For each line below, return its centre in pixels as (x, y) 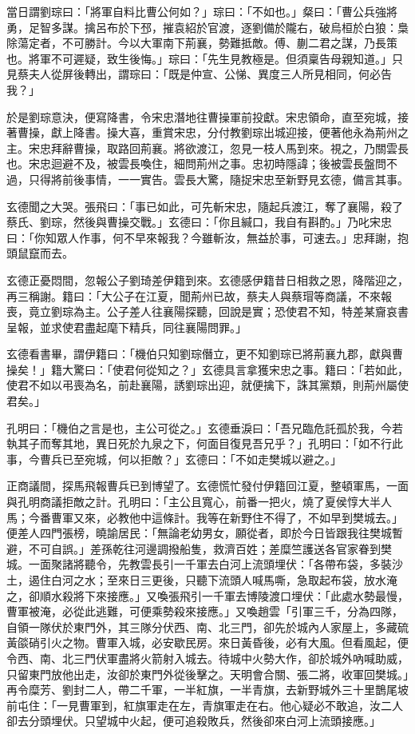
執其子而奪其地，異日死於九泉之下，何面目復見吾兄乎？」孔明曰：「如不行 (199, 443)
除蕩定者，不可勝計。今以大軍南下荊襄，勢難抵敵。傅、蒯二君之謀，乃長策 (202, 43)
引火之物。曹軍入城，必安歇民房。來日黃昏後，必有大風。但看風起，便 (224, 642)
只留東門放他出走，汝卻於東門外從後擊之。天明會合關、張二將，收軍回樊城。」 (207, 674)
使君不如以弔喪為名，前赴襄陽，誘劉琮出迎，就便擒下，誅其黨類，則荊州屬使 (207, 385)
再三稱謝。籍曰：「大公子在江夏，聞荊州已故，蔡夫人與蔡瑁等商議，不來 (194, 295)
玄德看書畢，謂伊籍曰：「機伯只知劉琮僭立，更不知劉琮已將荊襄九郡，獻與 (199, 354)
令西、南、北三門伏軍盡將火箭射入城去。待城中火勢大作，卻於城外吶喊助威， (207, 658)
